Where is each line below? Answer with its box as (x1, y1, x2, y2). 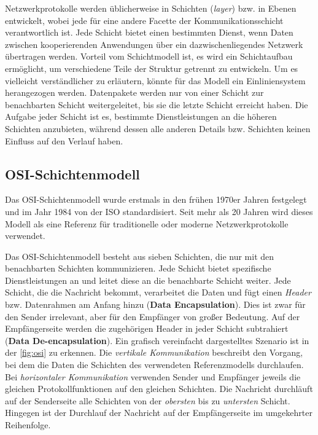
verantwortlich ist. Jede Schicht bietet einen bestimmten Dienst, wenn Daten (5, 26, 293, 39)
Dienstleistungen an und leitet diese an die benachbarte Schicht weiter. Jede (5, 273, 291, 286)
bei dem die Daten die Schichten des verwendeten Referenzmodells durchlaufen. (5, 358, 304, 371)
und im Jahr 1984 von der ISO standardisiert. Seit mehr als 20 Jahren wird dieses (5, 205, 313, 217)
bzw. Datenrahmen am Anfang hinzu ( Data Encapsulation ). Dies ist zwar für (5, 298, 306, 311)
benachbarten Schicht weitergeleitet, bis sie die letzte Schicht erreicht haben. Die (5, 98, 308, 111)
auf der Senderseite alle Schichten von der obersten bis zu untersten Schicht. (5, 394, 290, 407)
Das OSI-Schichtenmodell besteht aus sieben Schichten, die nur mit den (5, 249, 274, 262)
